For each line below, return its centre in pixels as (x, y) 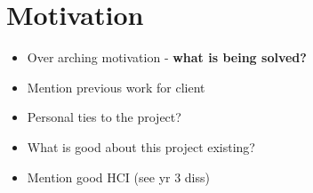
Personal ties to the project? (104, 117)
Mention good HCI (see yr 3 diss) (118, 177)
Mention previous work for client (116, 87)
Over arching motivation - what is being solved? (167, 57)
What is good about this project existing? (141, 146)
